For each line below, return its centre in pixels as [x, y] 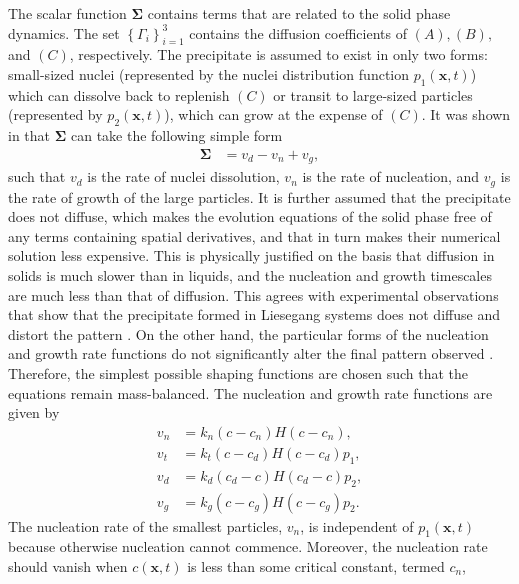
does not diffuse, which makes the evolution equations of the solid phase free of [250, 216]
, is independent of [357, 525]
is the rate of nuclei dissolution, [183, 176]
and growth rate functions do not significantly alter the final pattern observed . [251, 353]
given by [34, 412]
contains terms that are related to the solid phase [299, 13]
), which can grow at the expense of [273, 114]
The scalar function [67, 13]
